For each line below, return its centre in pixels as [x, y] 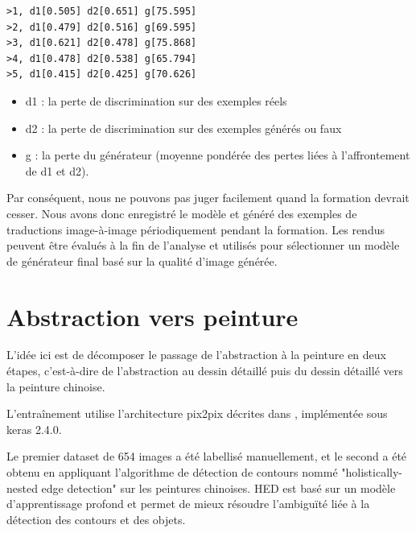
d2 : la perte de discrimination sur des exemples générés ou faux [183, 128]
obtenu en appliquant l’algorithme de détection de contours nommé [172, 472]
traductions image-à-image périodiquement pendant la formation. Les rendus [196, 229]
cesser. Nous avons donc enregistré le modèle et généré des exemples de [182, 213]
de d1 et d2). [57, 170]
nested [22, 488]
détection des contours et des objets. [96, 519]
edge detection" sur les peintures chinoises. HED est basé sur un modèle [218, 488]
